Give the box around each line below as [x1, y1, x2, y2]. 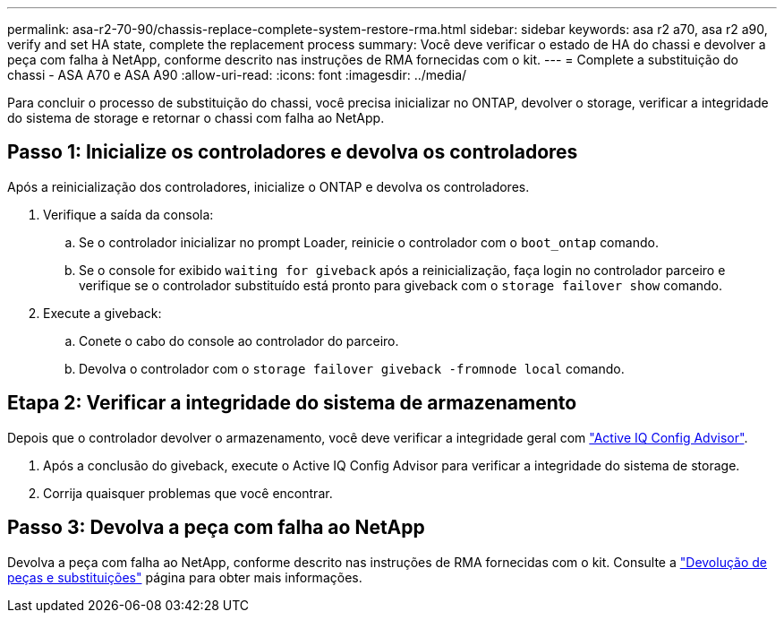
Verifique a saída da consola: [43, 206, 214, 222]
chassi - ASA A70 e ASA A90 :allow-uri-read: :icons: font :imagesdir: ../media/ [7, 67, 467, 82]
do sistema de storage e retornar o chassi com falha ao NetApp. [7, 110, 385, 125]
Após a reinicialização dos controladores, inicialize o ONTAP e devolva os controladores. [7, 178, 530, 194]
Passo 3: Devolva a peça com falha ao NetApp [7, 516, 425, 539]
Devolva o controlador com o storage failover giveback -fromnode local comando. [79, 360, 625, 376]
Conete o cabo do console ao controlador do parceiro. [79, 332, 399, 349]
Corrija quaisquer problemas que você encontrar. [43, 485, 333, 501]
